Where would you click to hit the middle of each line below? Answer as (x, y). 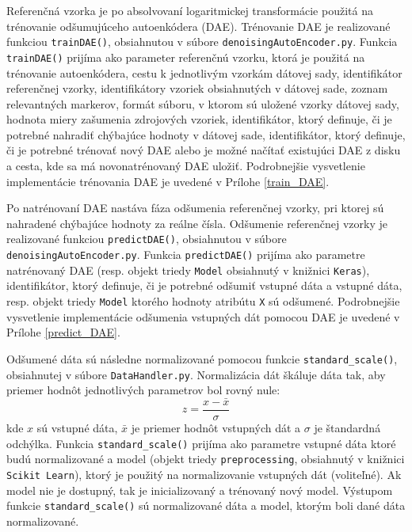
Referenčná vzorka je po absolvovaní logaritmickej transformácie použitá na (190, 10)
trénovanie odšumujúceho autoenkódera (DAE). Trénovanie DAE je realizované (198, 26)
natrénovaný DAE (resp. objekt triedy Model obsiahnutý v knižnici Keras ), (188, 270)
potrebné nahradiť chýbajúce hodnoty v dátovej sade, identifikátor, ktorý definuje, (206, 134)
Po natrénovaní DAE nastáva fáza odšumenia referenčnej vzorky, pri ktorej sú (195, 208)
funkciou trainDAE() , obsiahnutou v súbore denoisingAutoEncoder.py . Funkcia (202, 42)
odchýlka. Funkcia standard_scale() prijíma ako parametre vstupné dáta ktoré (201, 443)
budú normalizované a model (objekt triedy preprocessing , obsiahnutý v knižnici (206, 459)
